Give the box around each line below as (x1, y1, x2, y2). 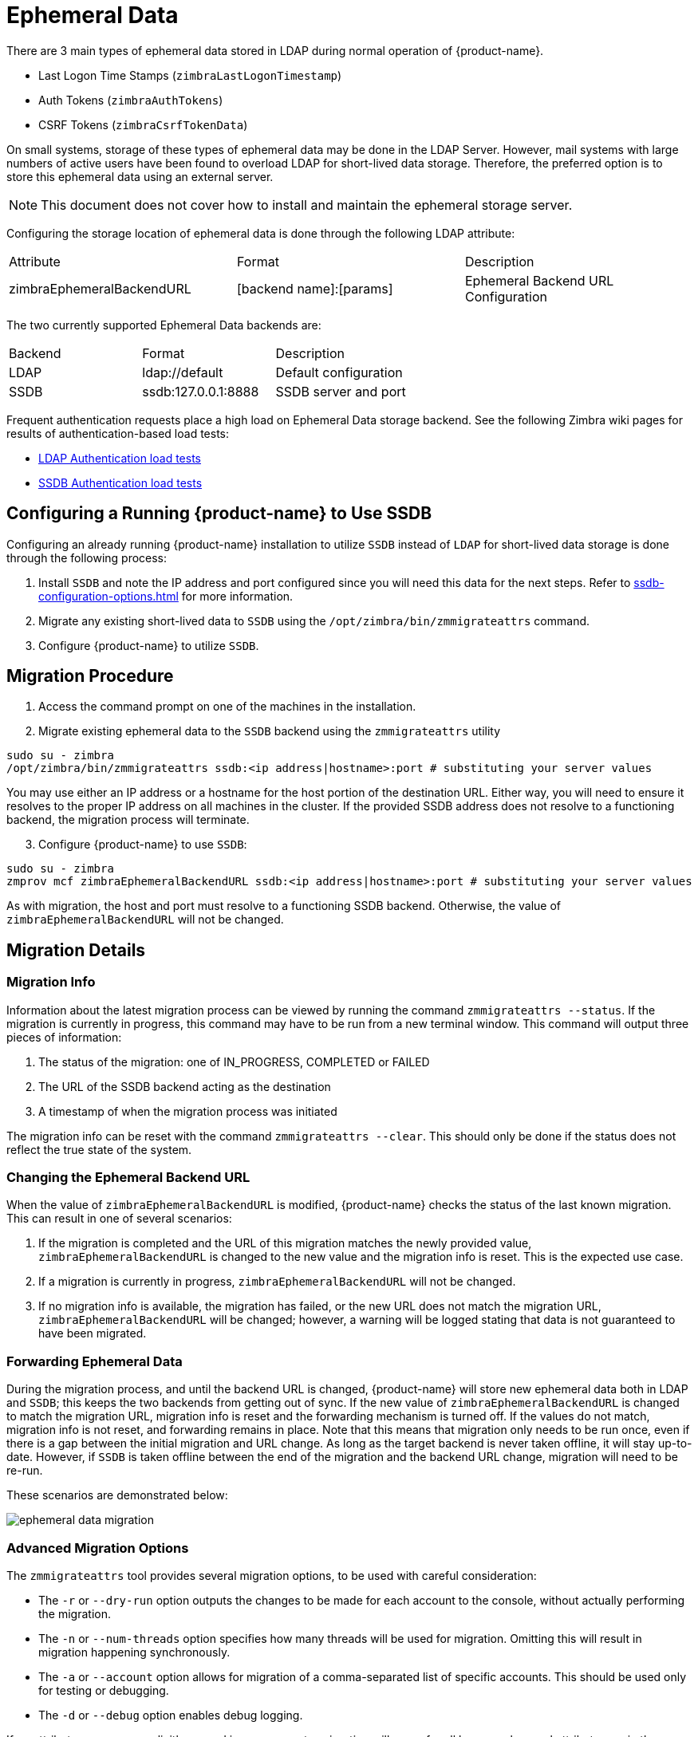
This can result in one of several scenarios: (6, 1211, 232, 1226)
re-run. (6, 1463, 43, 1478)
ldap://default (142, 364, 223, 380)
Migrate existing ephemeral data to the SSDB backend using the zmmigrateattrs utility (38, 724, 501, 739)
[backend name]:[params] (236, 280, 393, 297)
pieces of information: (6, 1030, 122, 1044)
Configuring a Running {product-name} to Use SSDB (6, 503, 432, 524)
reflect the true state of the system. (6, 1142, 192, 1156)
